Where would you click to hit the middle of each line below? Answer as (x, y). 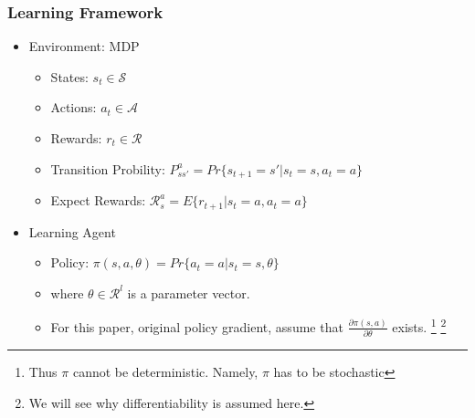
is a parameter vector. (189, 293)
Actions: (74, 107)
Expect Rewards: (98, 200)
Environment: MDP (84, 46)
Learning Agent (72, 231)
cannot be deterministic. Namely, (165, 372)
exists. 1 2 (419, 325)
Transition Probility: (108, 168)
